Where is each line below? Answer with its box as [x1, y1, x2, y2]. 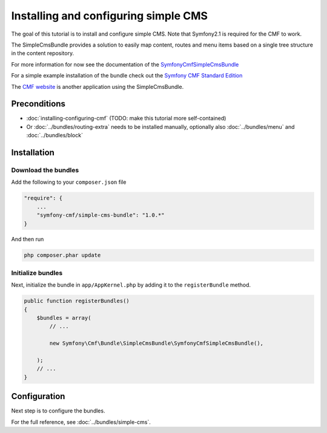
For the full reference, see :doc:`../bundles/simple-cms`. [11, 418, 151, 426]
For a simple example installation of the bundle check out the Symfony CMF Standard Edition [11, 72, 243, 79]
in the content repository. [11, 50, 74, 57]
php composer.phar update [24, 252, 101, 259]
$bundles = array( [36, 314, 91, 321]
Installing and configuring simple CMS [11, 9, 208, 22]
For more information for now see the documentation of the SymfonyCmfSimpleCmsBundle [11, 60, 239, 68]
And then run [11, 236, 44, 243]
